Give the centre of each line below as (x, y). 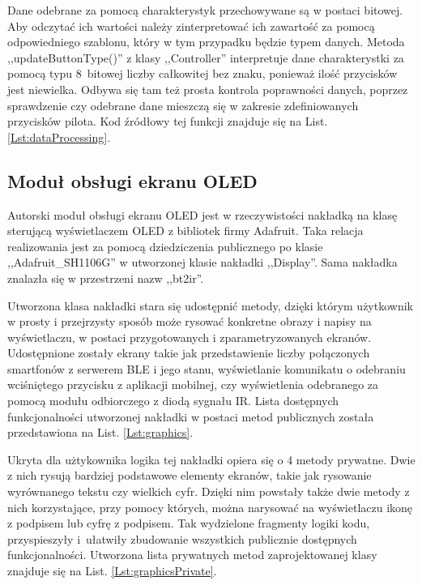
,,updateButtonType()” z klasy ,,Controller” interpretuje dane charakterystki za (206, 57)
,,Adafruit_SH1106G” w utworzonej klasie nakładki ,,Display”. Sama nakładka (202, 262)
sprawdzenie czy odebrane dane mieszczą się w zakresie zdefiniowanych (183, 105)
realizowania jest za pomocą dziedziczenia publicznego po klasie (165, 246)
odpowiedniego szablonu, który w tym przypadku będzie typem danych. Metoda (206, 42)
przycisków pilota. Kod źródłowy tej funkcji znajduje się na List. (168, 121)
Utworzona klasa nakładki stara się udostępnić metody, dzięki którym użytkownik (210, 305)
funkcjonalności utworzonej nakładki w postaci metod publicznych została (191, 416)
